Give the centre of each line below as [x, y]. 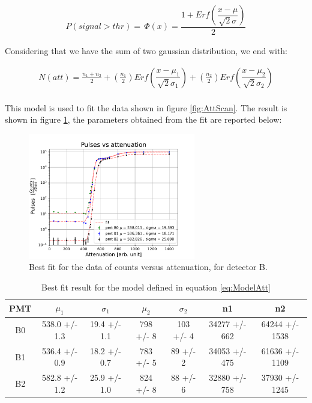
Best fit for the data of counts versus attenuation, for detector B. [148, 267]
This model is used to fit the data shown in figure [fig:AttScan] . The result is [146, 107]
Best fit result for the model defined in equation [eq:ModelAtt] [156, 287]
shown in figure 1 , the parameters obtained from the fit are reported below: [143, 119]
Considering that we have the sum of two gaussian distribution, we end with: [146, 51]
